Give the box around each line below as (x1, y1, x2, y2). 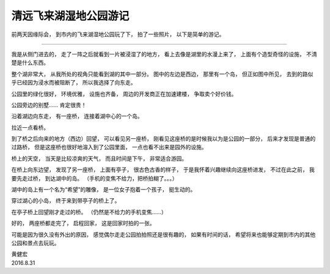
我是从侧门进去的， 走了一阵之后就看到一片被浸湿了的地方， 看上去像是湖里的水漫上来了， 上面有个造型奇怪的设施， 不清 (11, 50, 317, 57)
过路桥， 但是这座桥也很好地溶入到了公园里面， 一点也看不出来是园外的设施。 (11, 144, 207, 151)
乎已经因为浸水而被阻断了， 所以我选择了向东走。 (11, 79, 136, 86)
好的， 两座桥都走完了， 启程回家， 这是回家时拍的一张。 (11, 220, 155, 227)
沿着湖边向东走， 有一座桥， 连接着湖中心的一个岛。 (11, 113, 143, 120)
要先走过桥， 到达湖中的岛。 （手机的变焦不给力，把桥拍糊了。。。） (11, 174, 178, 182)
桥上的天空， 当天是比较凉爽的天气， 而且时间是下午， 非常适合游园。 (11, 155, 188, 162)
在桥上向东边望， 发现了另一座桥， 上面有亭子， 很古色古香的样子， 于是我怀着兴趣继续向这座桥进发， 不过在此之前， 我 (11, 166, 315, 174)
